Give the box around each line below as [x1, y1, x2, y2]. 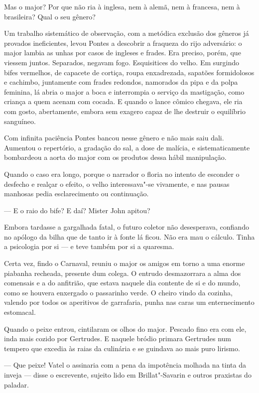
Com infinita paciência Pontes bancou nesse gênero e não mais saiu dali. [4, 132, 224, 143]
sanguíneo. [4, 116, 36, 126]
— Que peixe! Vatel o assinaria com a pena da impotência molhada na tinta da [4, 360, 246, 370]
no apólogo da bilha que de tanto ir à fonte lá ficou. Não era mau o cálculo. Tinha [4, 231, 255, 242]
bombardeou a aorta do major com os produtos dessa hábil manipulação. [4, 152, 227, 162]
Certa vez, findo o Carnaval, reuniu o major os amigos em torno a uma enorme [4, 258, 245, 268]
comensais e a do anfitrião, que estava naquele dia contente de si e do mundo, [4, 277, 241, 288]
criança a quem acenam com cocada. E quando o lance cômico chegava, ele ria [4, 96, 243, 107]
